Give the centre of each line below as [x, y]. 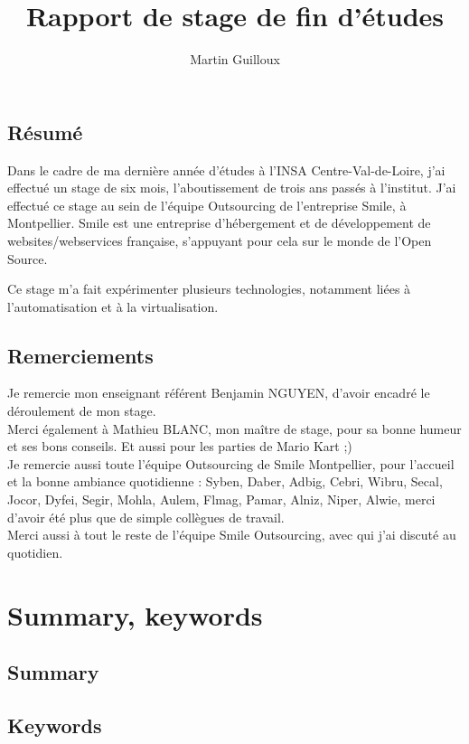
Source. [28, 258]
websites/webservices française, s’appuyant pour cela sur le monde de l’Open [220, 240]
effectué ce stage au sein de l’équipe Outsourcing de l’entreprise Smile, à [207, 205]
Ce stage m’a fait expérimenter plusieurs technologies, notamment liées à [209, 289]
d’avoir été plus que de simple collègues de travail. [146, 517]
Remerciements [80, 355]
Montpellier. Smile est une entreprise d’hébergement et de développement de [219, 223]
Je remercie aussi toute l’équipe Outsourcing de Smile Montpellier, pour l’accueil [231, 463]
